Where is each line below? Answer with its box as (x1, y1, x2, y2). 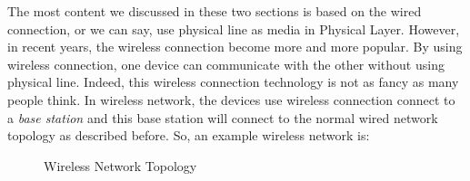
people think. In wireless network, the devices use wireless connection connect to (7, 90, 455, 109)
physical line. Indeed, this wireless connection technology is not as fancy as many (7, 72, 459, 91)
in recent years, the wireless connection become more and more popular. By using (7, 37, 463, 56)
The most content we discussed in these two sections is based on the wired (7, 2, 422, 20)
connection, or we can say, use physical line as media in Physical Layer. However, (7, 19, 460, 38)
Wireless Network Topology (44, 156, 197, 175)
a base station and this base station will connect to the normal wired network (7, 108, 438, 127)
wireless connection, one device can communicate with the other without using (7, 54, 445, 73)
